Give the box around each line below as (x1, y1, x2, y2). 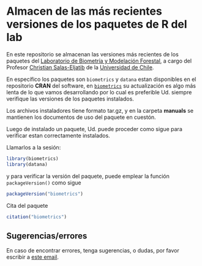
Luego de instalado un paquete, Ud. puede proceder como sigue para (6, 125, 182, 132)
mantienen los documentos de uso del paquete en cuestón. (6, 113, 156, 121)
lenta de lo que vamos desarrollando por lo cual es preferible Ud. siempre (6, 88, 192, 96)
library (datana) (6, 161, 48, 167)
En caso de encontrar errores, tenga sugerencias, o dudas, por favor (6, 247, 179, 254)
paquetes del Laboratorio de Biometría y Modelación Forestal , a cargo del (6, 57, 192, 64)
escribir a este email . (6, 253, 59, 261)
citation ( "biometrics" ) (6, 213, 67, 220)
